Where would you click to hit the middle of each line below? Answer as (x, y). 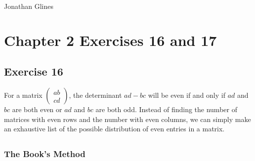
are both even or (37, 109)
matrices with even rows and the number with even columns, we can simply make (127, 119)
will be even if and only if (187, 95)
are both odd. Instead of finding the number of (166, 109)
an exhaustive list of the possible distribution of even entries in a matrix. (114, 129)
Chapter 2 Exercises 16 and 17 (110, 40)
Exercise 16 (34, 71)
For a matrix (23, 95)
